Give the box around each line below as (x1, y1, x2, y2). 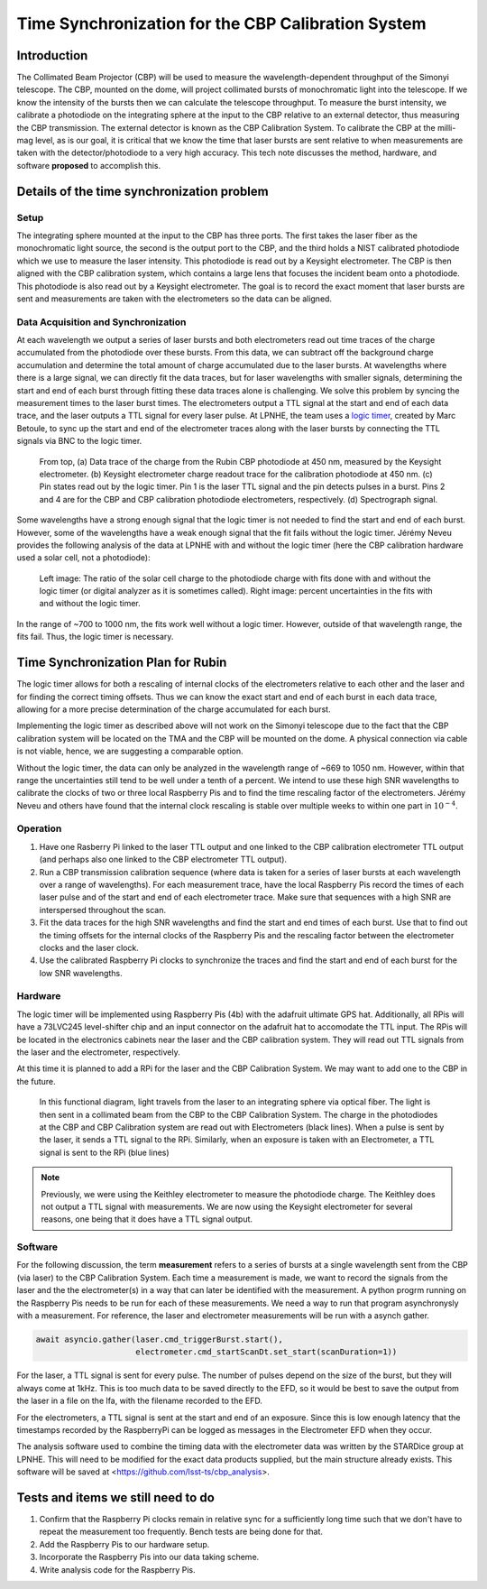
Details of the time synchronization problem (16, 183, 270, 199)
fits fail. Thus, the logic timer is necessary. (16, 632, 174, 642)
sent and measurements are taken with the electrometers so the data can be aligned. (16, 293, 333, 304)
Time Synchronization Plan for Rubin (16, 655, 227, 670)
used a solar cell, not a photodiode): (16, 552, 151, 563)
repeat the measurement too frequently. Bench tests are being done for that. (39, 1526, 324, 1538)
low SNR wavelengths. (39, 967, 123, 978)
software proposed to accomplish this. (16, 160, 161, 171)
